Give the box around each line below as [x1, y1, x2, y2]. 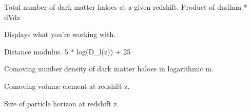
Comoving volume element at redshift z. [4, 80, 130, 91]
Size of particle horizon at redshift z [4, 98, 117, 108]
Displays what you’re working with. [4, 29, 116, 40]
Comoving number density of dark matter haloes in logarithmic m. [4, 63, 214, 74]
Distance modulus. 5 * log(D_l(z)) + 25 [4, 46, 131, 57]
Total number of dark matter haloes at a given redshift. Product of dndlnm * [4, 2, 247, 12]
